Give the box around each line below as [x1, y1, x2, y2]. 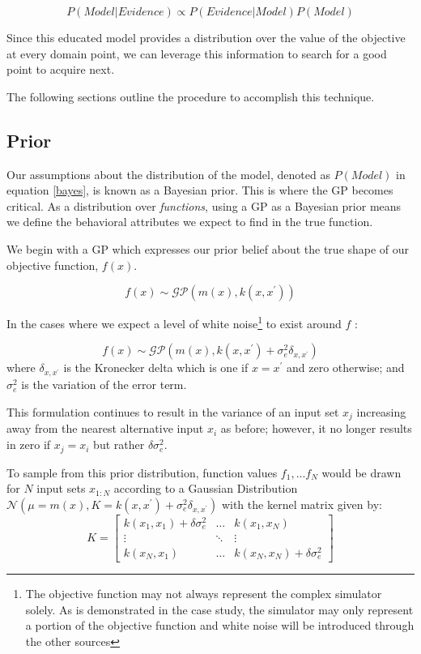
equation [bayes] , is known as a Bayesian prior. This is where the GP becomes [6, 182, 393, 199]
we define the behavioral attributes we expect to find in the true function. [6, 213, 373, 230]
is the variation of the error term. [21, 376, 187, 393]
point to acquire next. [6, 61, 115, 78]
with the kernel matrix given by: [221, 495, 382, 512]
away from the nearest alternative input [6, 420, 204, 437]
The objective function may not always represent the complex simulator [25, 584, 382, 601]
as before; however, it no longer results [220, 420, 412, 437]
